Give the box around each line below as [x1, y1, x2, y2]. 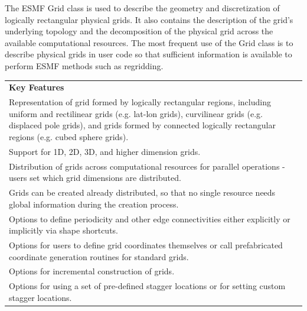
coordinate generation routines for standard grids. [9, 250, 189, 263]
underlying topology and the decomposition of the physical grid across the [5, 25, 273, 37]
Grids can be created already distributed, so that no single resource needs [9, 186, 276, 199]
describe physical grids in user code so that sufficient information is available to [5, 48, 292, 60]
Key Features [9, 81, 64, 93]
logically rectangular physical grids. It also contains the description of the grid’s [5, 13, 293, 25]
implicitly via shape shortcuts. [9, 224, 119, 237]
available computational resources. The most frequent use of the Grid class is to [5, 36, 293, 48]
